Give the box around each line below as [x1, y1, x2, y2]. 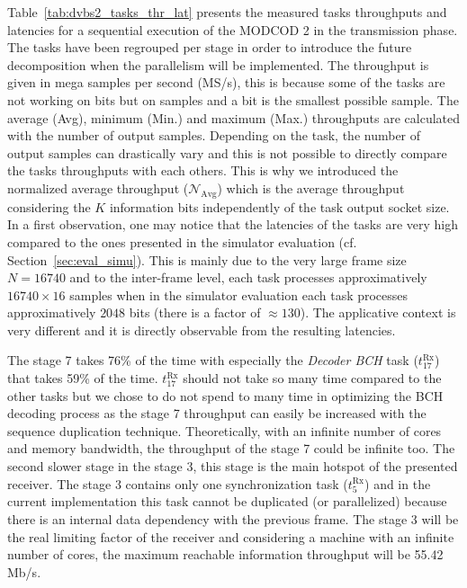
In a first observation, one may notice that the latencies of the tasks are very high [7, 215, 459, 234]
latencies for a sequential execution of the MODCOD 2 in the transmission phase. [7, 20, 458, 39]
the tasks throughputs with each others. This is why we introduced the [7, 161, 399, 180]
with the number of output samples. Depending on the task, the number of [7, 126, 421, 145]
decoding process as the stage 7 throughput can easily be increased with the [7, 404, 427, 423]
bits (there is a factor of [129, 303, 261, 322]
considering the [7, 197, 91, 216]
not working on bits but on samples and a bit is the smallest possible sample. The [7, 90, 459, 109]
